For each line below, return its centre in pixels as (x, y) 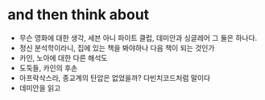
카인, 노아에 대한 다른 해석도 (63, 58)
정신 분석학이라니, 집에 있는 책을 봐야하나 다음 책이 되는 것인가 (117, 48)
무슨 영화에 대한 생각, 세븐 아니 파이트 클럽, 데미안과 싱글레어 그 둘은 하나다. (138, 38)
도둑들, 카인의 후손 (48, 68)
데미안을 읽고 (40, 88)
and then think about (79, 15)
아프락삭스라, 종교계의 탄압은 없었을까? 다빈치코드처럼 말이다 (115, 78)
